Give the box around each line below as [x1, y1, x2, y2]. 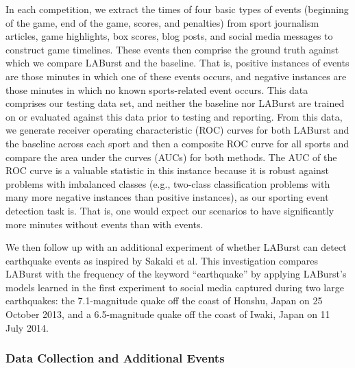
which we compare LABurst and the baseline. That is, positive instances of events [5, 56, 350, 70]
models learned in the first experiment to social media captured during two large [5, 280, 344, 294]
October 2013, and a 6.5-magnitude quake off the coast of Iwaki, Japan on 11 [5, 307, 330, 321]
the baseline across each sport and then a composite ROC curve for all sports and [5, 136, 350, 150]
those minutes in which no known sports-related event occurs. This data [5, 82, 308, 97]
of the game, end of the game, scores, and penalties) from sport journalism [5, 15, 319, 29]
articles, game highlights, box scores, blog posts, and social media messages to [5, 29, 333, 43]
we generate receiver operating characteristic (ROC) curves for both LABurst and [5, 123, 350, 137]
